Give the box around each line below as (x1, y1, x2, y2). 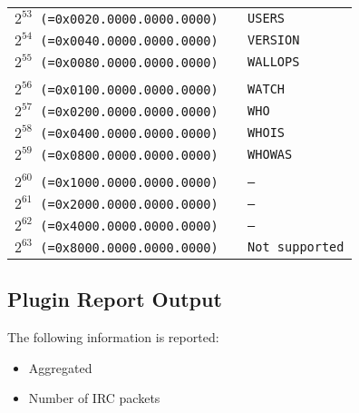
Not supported (247, 240, 344, 254)
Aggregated (28, 358, 92, 377)
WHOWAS (247, 147, 293, 162)
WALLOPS (247, 54, 300, 69)
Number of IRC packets (28, 388, 160, 408)
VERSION (247, 33, 300, 47)
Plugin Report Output (7, 285, 222, 313)
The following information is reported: (7, 328, 219, 347)
